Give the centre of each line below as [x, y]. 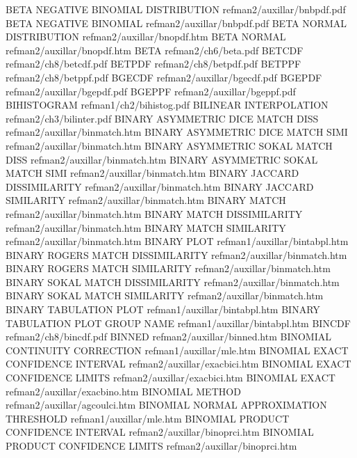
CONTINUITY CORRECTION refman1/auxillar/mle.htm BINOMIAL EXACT [177, 350]
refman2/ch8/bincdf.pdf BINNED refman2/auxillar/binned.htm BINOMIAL [169, 337]
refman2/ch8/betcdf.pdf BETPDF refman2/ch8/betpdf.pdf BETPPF [153, 64]
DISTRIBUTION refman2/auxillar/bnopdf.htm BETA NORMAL [146, 37]
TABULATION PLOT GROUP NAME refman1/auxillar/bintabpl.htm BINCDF [178, 323]
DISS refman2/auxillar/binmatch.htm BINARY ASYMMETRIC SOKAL [162, 159]
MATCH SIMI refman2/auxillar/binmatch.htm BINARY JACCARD [152, 173]
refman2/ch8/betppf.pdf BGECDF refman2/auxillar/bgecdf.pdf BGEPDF [164, 77]
